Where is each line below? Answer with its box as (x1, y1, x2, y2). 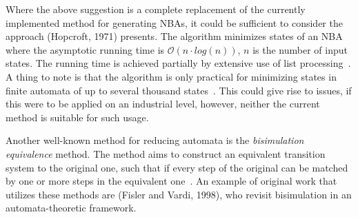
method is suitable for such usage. (6, 110, 149, 124)
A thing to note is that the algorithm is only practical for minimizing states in (6, 69, 337, 83)
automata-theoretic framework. (6, 200, 137, 215)
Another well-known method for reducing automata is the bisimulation (6, 133, 304, 147)
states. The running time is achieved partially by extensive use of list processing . (6, 56, 351, 70)
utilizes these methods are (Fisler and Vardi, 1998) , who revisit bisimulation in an (6, 187, 352, 201)
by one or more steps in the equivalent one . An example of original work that (6, 174, 337, 188)
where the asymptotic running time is (6, 42, 165, 56)
